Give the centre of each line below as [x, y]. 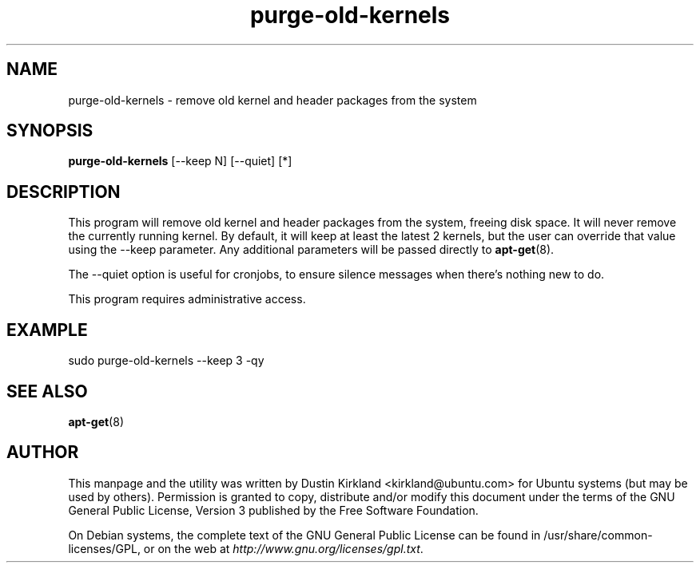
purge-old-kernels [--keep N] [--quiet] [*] [180, 161]
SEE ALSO [47, 391]
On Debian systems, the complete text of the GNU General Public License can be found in [304, 535]
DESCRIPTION [64, 192]
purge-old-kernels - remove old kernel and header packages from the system [272, 100]
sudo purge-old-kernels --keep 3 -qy [166, 361]
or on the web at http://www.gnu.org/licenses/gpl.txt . [283, 548]
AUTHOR [43, 452]
